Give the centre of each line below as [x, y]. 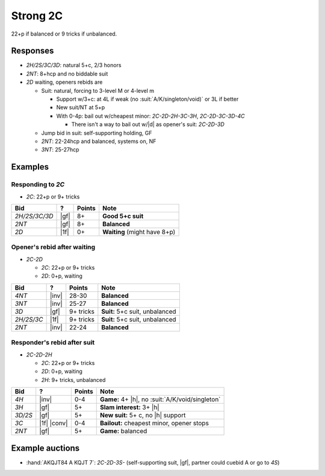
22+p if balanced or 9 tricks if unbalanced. [64, 34]
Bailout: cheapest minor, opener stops [154, 424]
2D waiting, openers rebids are [64, 82]
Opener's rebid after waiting [53, 247]
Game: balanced [123, 431]
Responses [32, 51]
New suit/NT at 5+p [81, 107]
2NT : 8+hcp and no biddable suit [67, 74]
